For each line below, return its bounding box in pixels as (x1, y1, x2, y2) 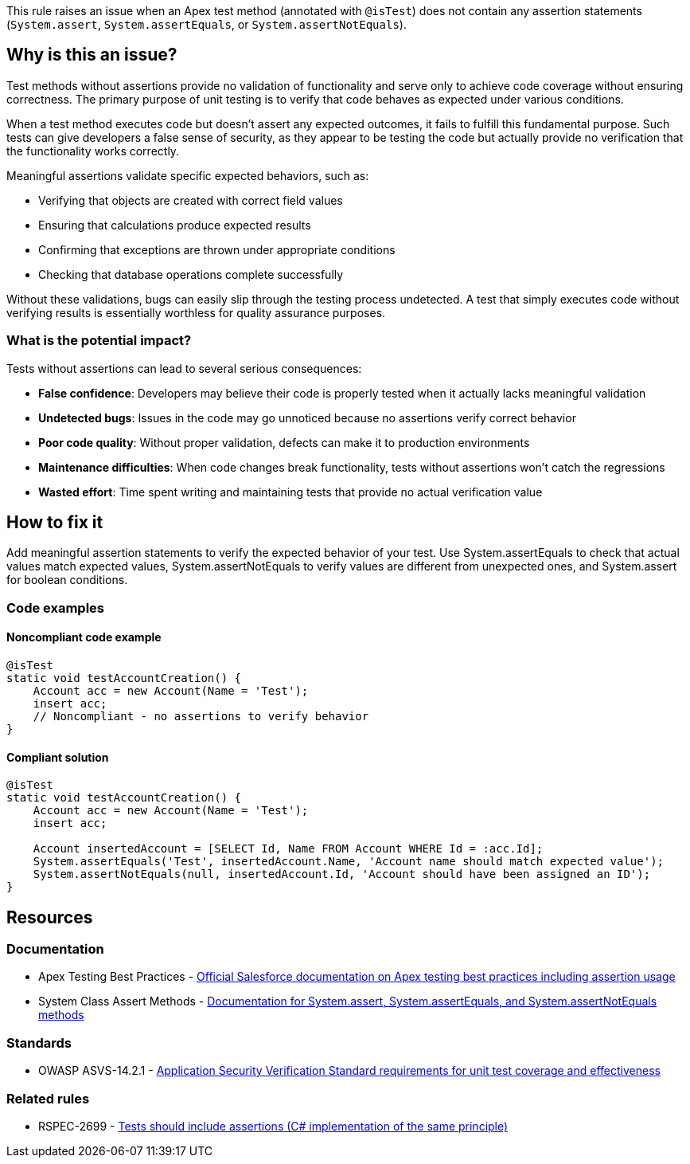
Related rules (6, 1090, 90, 1107)
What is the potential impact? (6, 332, 192, 349)
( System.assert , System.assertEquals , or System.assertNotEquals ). (6, 18, 407, 31)
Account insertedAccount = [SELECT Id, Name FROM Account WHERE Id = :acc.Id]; (33, 842, 544, 856)
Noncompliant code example (6, 630, 162, 645)
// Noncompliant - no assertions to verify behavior (33, 710, 369, 723)
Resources (6, 907, 93, 927)
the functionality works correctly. (6, 143, 180, 158)
